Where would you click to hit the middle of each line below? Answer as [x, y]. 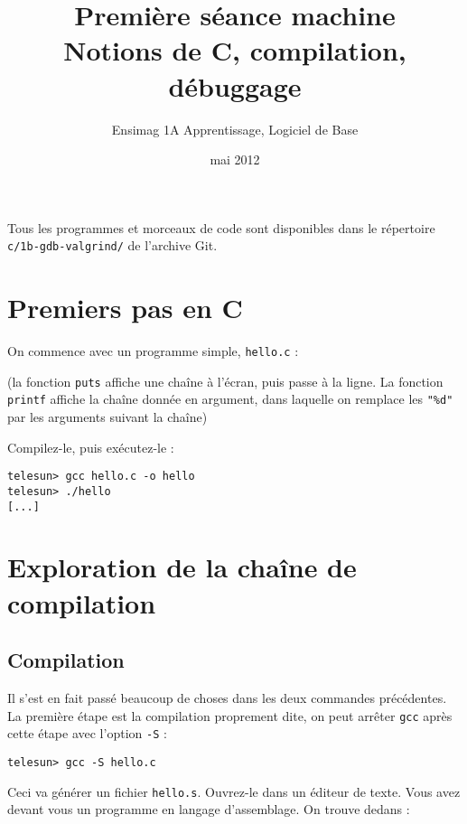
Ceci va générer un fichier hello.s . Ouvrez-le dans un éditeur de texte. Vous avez [234, 791]
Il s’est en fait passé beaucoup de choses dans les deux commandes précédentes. [227, 697]
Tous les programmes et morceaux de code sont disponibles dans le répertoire [221, 227]
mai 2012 [235, 159]
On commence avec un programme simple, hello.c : [153, 351]
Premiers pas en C [125, 308]
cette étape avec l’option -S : [87, 733]
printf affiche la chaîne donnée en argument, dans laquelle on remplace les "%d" [230, 399]
